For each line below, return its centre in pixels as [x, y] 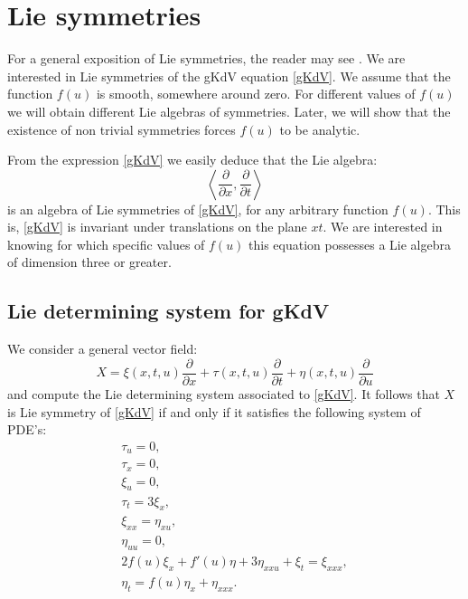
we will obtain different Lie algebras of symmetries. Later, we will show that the [229, 111]
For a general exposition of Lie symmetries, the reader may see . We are [206, 58]
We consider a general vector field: [103, 349]
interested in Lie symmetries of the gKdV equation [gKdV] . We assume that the [229, 76]
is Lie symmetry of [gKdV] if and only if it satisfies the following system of [214, 411]
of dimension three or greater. [89, 262]
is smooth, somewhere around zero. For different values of [256, 94]
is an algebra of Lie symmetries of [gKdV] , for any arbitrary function [198, 209]
